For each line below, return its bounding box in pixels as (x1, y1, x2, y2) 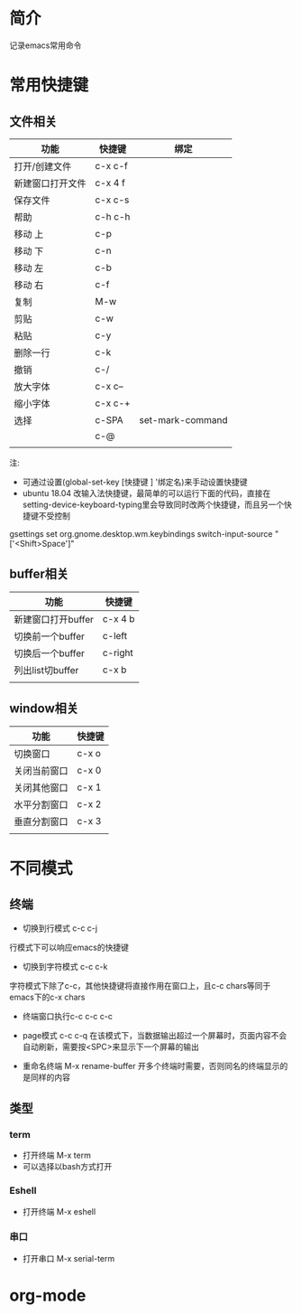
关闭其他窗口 (14, 781, 69, 793)
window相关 (9, 701, 79, 717)
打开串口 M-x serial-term (22, 1253, 115, 1263)
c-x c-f (95, 159, 128, 172)
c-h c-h (95, 210, 131, 222)
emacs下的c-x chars (9, 991, 86, 1002)
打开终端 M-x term (22, 1150, 92, 1161)
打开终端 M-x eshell (22, 1206, 96, 1216)
